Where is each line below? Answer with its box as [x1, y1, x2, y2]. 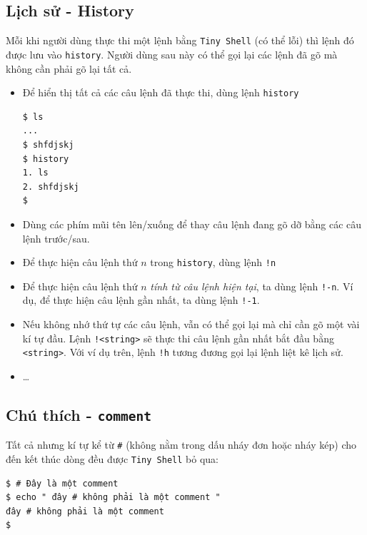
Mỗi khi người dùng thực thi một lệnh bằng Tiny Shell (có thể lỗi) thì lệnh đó [6, 33, 354, 48]
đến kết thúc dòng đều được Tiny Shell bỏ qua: [6, 452, 218, 467]
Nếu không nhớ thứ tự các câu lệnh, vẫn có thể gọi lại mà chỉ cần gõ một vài [22, 317, 360, 332]
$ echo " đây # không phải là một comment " [6, 492, 221, 503]
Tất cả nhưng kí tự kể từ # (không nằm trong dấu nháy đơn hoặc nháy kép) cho [6, 437, 357, 452]
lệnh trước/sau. [22, 230, 90, 245]
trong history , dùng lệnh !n [150, 255, 276, 270]
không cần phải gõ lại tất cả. [6, 61, 132, 76]
